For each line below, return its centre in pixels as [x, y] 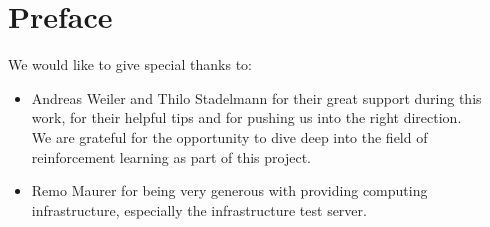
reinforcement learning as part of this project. [171, 156]
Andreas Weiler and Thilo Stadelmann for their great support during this [256, 97]
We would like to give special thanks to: [130, 64]
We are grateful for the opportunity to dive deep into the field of [229, 136]
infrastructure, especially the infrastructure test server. [199, 209]
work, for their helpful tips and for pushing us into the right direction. [246, 117]
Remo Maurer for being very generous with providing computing [229, 190]
